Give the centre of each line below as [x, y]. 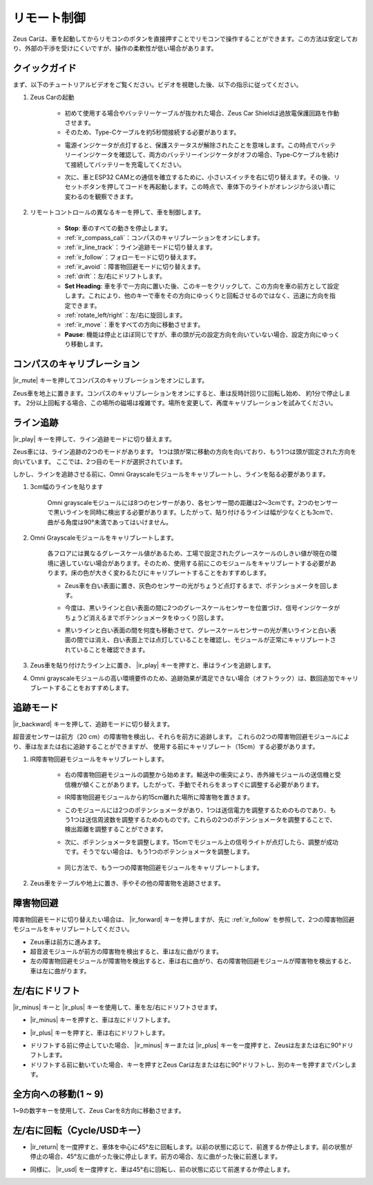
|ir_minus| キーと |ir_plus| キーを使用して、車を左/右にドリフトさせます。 [117, 1007]
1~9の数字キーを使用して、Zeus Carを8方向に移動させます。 [99, 1111]
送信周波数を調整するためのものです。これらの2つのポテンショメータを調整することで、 [211, 820]
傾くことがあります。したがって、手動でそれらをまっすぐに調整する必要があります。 [203, 784]
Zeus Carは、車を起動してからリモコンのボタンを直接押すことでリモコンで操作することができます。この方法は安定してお [185, 39]
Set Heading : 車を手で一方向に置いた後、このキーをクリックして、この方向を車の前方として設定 [202, 286]
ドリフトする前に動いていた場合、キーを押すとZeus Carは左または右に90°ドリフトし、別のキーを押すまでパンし [191, 1065]
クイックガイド [45, 68]
